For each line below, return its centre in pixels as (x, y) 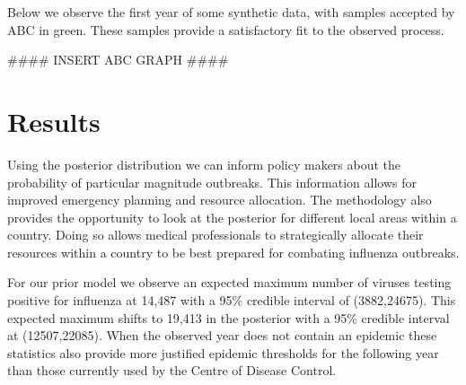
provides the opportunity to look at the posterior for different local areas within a (232, 217)
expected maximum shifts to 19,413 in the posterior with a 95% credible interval (229, 317)
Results (54, 121)
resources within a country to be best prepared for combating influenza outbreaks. (233, 252)
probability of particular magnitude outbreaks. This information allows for (212, 182)
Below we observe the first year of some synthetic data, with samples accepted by (231, 12)
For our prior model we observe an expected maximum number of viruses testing (229, 282)
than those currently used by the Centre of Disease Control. (172, 370)
